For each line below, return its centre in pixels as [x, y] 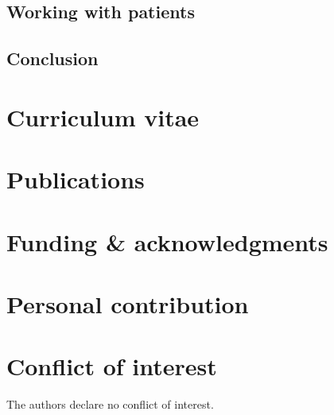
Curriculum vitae [103, 116]
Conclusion [52, 58]
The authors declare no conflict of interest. [110, 404]
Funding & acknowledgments [167, 241]
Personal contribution [128, 303]
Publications [76, 179]
